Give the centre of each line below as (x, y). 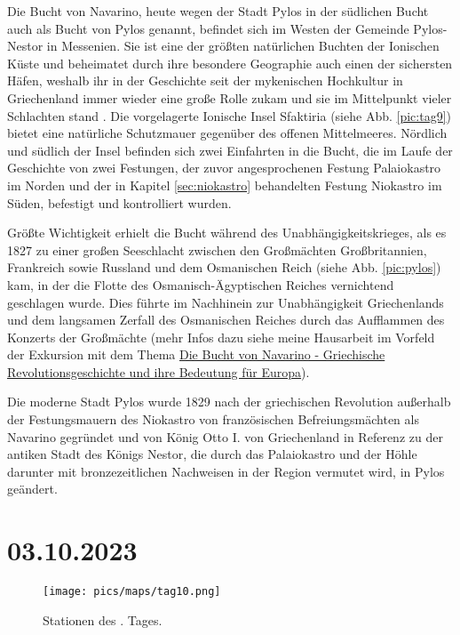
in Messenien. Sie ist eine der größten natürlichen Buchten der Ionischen (243, 46)
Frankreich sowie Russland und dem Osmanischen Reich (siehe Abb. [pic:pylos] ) (224, 267)
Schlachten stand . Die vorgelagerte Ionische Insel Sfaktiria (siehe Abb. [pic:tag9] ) (229, 115)
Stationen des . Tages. (103, 619)
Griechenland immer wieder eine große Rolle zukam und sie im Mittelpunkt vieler (230, 97)
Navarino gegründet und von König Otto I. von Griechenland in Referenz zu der (225, 436)
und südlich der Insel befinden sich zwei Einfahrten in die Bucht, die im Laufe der (230, 150)
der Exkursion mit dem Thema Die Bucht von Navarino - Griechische (196, 354)
